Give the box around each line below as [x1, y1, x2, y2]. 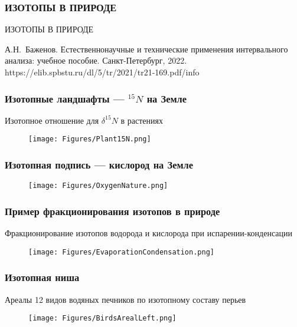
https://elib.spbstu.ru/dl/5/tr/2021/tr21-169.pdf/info [5, 66, 200, 78]
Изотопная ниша [5, 270, 80, 285]
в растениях [120, 114, 164, 126]
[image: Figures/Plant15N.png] [28, 135, 151, 144]
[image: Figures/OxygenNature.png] [28, 181, 168, 190]
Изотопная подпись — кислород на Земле [5, 157, 193, 171]
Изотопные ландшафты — [5, 91, 125, 105]
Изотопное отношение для [5, 114, 99, 126]
